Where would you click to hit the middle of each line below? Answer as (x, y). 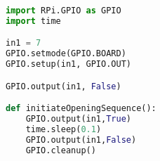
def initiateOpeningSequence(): (81, 109)
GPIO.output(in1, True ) (78, 119)
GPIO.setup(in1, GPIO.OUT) (68, 64)
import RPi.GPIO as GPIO (64, 11)
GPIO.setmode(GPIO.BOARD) (66, 54)
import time (33, 21)
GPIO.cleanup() (61, 150)
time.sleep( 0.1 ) (64, 129)
